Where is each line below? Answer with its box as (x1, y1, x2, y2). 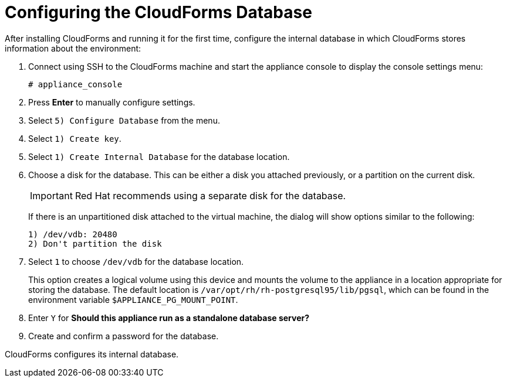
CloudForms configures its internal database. (5, 349, 179, 359)
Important (30, 189, 73, 202)
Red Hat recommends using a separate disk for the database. (75, 189, 346, 202)
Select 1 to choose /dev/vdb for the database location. (28, 256, 244, 267)
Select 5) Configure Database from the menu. (28, 115, 220, 125)
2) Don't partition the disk (28, 238, 162, 248)
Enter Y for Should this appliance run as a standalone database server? (28, 312, 310, 323)
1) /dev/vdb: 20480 (28, 229, 117, 239)
